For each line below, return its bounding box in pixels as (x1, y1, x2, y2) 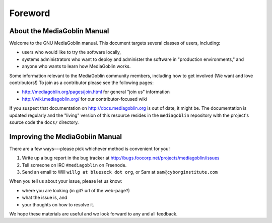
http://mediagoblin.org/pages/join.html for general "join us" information (22, 89, 170, 95)
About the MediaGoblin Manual (9, 27, 109, 35)
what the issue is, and (22, 194, 67, 201)
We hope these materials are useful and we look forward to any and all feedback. (9, 211, 178, 216)
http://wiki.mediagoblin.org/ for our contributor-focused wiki (22, 96, 147, 102)
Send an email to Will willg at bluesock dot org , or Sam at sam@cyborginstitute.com (22, 169, 218, 175)
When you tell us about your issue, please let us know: (9, 178, 123, 184)
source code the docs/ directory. (9, 119, 79, 125)
